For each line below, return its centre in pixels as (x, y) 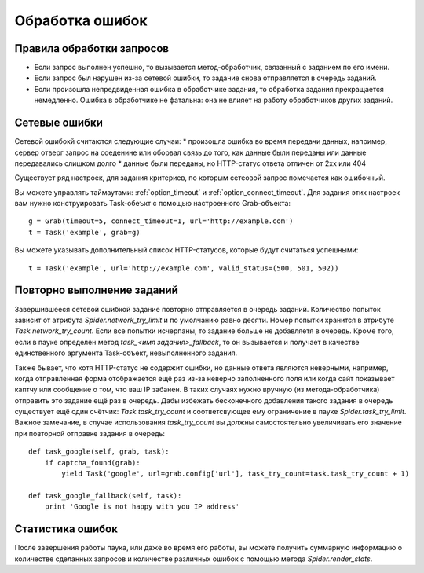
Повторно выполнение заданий (96, 290)
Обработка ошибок (81, 20)
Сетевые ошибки (59, 123)
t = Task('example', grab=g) (84, 232)
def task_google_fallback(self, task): (105, 496)
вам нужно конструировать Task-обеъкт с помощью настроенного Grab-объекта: (152, 204)
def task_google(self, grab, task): (99, 452)
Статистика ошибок (66, 529)
